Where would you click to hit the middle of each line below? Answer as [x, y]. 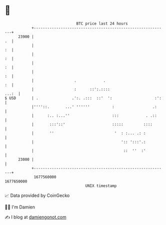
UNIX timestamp [101, 186]
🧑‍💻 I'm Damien [20, 207]
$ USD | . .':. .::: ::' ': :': [83, 98]
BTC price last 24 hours [102, 24]
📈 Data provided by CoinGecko [37, 195]
